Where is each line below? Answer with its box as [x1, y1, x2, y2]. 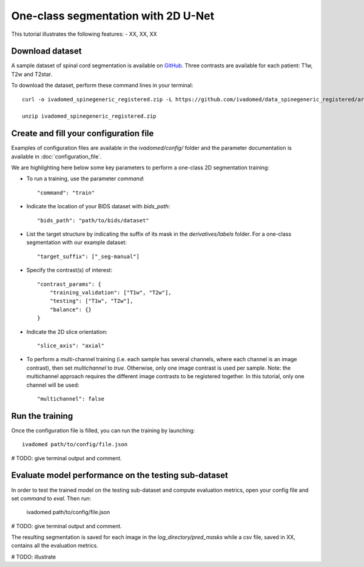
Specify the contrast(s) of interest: [26, 267, 112, 274]
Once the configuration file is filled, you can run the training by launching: [11, 427, 195, 434]
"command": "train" [37, 189, 95, 196]
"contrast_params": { [37, 280, 101, 288]
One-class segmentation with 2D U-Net [11, 9, 215, 22]
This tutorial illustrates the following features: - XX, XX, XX [11, 30, 157, 38]
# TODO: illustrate [11, 553, 56, 560]
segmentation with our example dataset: [26, 239, 127, 246]
